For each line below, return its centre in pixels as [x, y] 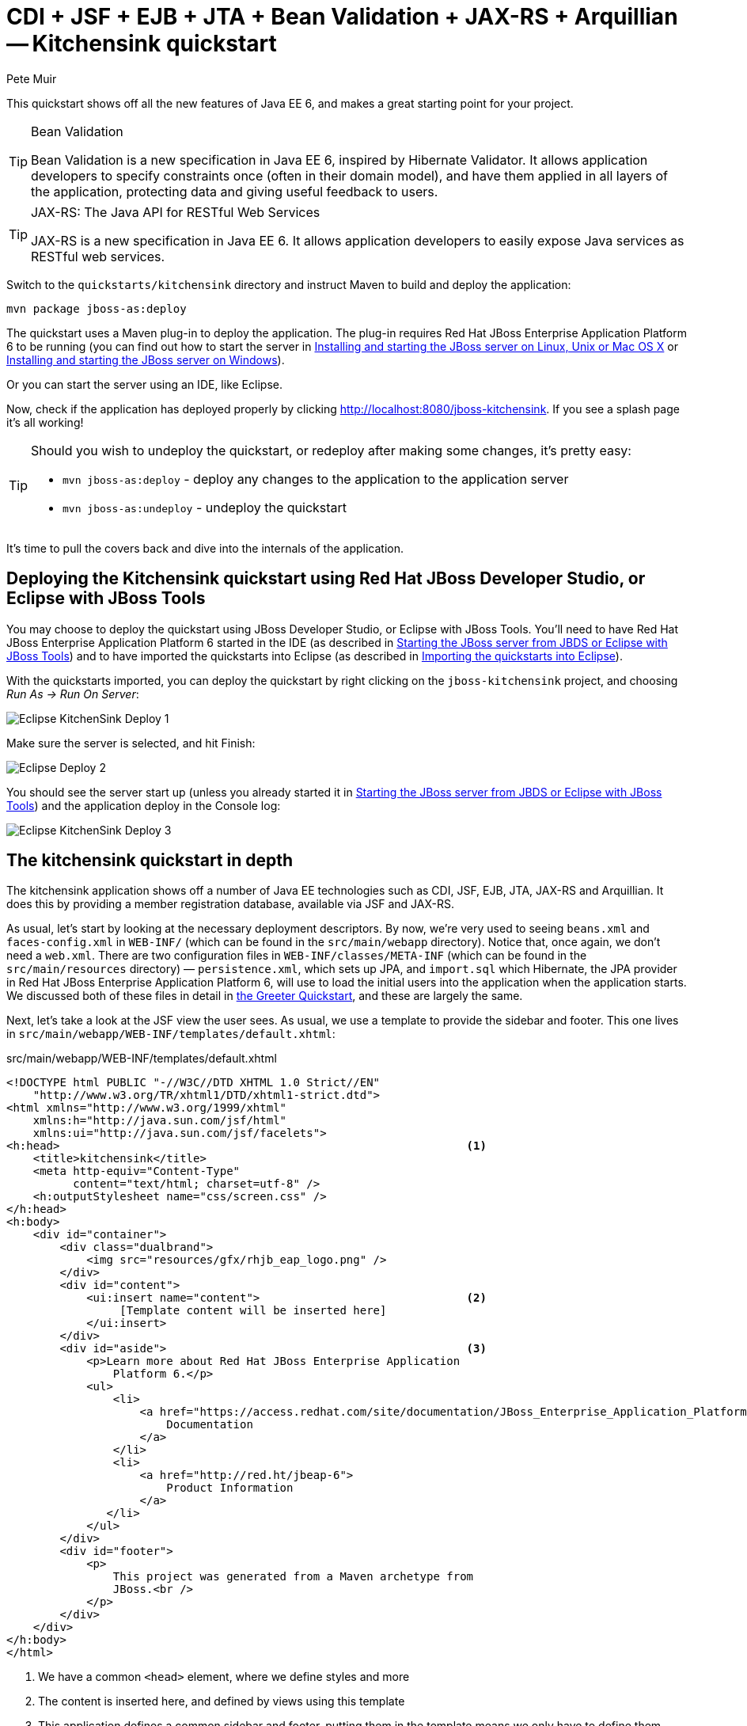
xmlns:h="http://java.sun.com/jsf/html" [160, 1121]
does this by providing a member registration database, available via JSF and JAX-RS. [231, 904]
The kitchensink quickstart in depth [150, 861]
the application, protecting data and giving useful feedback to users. [235, 191]
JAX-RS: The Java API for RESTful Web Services [176, 212]
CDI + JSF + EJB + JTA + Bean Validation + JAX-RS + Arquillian [342, 17]
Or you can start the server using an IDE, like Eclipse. [144, 384]
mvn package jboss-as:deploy [97, 308]
